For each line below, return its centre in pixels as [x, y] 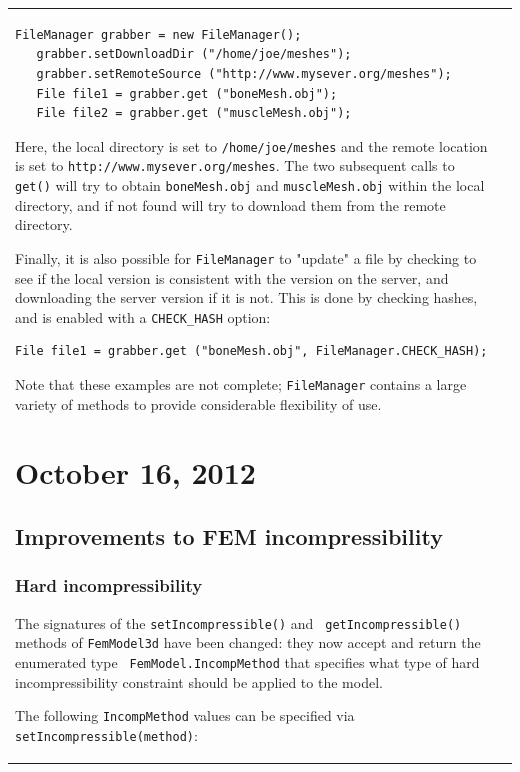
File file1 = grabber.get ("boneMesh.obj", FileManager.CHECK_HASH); [251, 351]
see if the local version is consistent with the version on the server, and [232, 277]
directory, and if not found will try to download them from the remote [230, 204]
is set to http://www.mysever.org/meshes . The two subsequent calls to [235, 165]
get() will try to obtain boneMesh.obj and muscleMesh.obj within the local [250, 185]
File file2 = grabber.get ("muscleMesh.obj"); [194, 113]
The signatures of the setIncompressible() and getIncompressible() [238, 622]
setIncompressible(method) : [106, 734]
